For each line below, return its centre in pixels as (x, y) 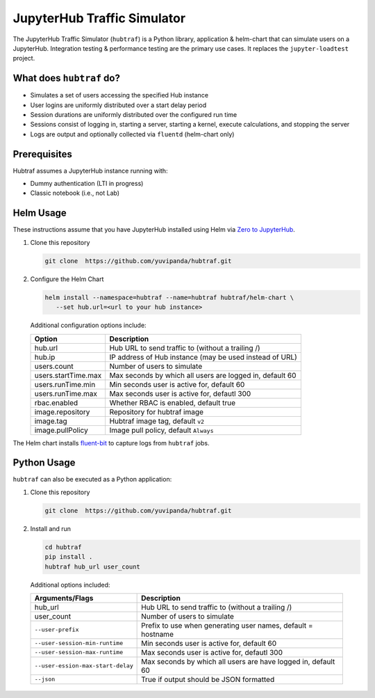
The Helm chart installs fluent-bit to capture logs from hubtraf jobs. (111, 443)
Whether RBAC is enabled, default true (173, 402)
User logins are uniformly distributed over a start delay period (118, 105)
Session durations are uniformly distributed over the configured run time (134, 115)
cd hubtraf (63, 547)
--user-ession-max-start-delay (84, 666)
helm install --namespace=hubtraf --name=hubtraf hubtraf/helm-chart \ (169, 297)
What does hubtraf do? (67, 78)
